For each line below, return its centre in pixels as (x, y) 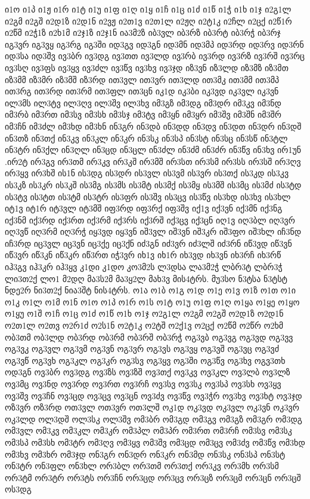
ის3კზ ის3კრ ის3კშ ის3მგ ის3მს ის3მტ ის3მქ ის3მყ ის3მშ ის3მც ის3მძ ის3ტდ (153, 184)
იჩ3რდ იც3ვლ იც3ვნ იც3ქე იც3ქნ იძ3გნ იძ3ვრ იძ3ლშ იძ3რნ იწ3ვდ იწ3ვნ (148, 243)
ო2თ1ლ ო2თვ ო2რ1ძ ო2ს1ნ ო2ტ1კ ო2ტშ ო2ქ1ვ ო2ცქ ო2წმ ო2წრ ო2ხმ (144, 325)
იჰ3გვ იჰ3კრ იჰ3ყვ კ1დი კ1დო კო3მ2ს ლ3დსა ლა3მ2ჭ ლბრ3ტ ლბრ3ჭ (144, 267)
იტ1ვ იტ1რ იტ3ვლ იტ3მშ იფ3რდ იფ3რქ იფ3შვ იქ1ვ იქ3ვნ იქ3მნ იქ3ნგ (144, 208)
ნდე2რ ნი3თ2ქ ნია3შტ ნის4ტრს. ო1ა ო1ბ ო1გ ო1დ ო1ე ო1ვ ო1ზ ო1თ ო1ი (151, 290)
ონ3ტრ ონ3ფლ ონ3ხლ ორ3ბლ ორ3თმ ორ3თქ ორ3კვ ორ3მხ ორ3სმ (142, 466)
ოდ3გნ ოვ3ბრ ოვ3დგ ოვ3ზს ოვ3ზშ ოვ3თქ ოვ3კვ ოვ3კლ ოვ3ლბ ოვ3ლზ (148, 372)
